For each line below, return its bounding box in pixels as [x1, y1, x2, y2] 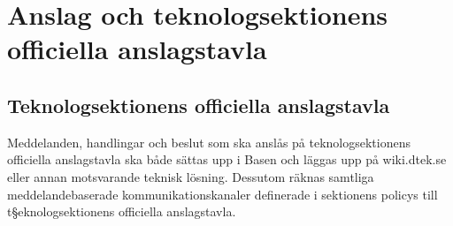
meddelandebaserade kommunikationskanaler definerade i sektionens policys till [7, 185, 438, 203]
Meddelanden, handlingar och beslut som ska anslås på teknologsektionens [7, 132, 411, 151]
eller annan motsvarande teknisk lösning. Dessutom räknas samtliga [7, 167, 374, 185]
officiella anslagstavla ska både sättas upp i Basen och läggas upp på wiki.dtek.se [7, 150, 447, 169]
